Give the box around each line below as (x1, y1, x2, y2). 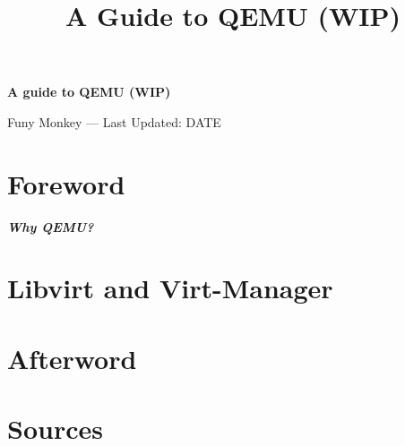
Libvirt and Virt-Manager (7, 270, 333, 306)
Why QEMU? (7, 217, 94, 236)
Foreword (7, 165, 125, 202)
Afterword (7, 339, 137, 376)
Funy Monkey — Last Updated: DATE (7, 112, 221, 131)
